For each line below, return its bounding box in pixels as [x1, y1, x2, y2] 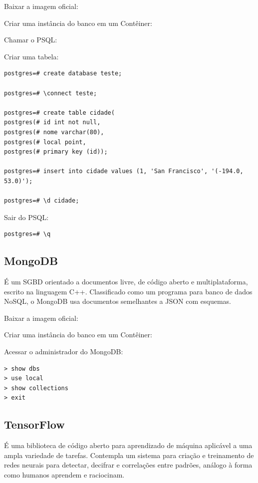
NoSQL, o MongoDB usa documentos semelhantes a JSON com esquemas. [4, 296, 232, 306]
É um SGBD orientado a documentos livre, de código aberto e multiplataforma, [4, 276, 248, 287]
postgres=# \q [4, 231, 51, 238]
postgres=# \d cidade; [4, 197, 79, 205]
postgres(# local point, [4, 138, 86, 146]
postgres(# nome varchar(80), [4, 128, 104, 136]
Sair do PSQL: [4, 212, 49, 222]
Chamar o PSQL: [4, 34, 57, 45]
